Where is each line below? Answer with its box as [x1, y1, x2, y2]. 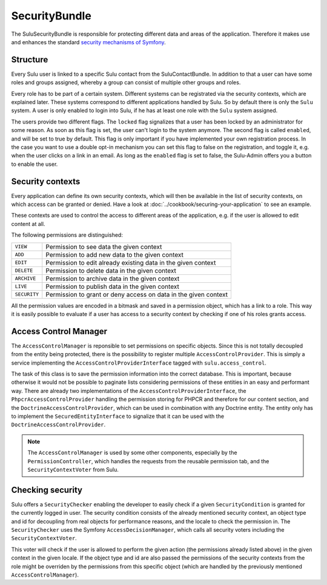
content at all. [11, 220, 45, 227]
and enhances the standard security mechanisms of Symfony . [11, 38, 166, 45]
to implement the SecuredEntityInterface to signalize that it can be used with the [11, 412, 224, 420]
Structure [11, 55, 48, 65]
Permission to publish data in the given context [45, 282, 180, 291]
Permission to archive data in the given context [45, 274, 180, 283]
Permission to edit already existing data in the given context [45, 258, 216, 266]
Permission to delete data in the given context [45, 266, 177, 275]
